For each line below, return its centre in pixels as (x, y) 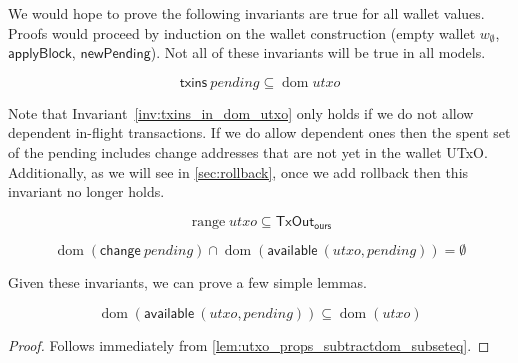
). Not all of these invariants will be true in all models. (318, 52)
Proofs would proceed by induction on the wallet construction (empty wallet (242, 32)
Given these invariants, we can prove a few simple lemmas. (187, 282)
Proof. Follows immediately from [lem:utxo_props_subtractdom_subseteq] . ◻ (249, 344)
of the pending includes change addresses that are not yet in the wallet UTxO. (248, 151)
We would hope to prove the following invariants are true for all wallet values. (246, 13)
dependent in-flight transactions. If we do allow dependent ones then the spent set (259, 132)
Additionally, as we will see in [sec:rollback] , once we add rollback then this (238, 171)
